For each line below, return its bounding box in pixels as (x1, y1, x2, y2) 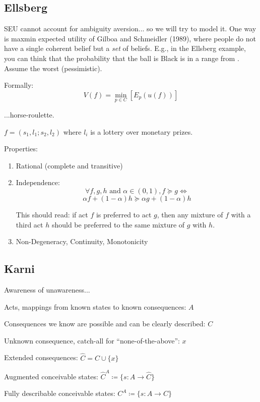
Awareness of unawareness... (4, 284, 90, 295)
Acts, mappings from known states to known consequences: (4, 301, 186, 312)
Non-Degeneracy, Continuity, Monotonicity (16, 236, 148, 247)
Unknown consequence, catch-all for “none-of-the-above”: (4, 335, 180, 346)
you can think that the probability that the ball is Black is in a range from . (4, 52, 239, 63)
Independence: (16, 177, 60, 188)
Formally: (4, 80, 34, 90)
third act (16, 219, 43, 229)
